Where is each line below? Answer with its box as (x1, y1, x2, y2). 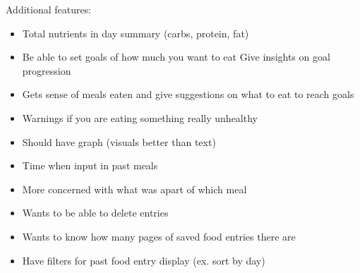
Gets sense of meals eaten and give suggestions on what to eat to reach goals (22, 87, 354, 102)
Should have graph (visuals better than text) (22, 134, 216, 149)
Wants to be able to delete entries (22, 205, 169, 220)
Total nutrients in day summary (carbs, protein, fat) (22, 25, 249, 40)
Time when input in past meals (22, 158, 158, 173)
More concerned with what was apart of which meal (22, 181, 247, 196)
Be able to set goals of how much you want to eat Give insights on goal (22, 49, 330, 64)
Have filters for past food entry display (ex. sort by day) (22, 253, 265, 267)
